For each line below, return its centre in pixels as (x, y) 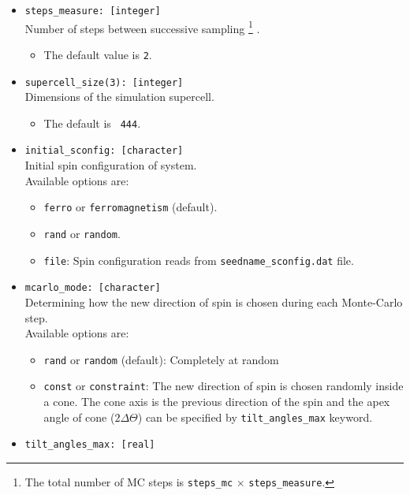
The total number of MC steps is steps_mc (129, 481)
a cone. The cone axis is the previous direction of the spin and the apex (217, 402)
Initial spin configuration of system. (111, 165)
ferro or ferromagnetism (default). (130, 207)
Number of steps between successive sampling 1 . (142, 27)
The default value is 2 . (98, 54)
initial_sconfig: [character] (104, 151)
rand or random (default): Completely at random (161, 359)
